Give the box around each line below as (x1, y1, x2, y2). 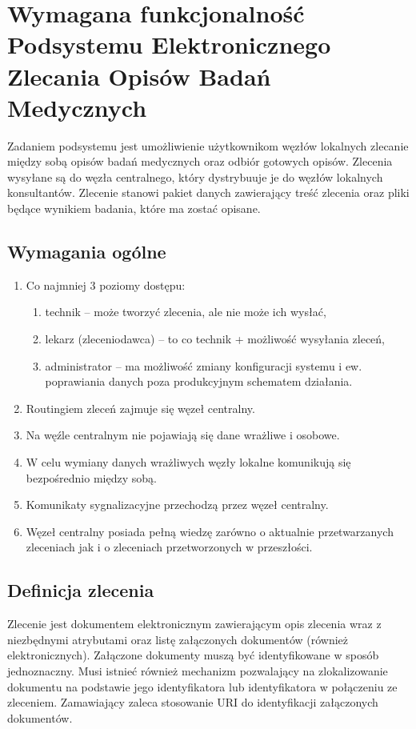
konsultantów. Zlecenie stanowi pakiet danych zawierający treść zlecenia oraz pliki (7, 184, 410, 201)
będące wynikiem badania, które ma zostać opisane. (7, 200, 261, 217)
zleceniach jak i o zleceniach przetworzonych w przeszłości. (26, 539, 313, 555)
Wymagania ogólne (7, 239, 166, 264)
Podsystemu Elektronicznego (7, 28, 331, 61)
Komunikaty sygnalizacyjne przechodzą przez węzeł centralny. (26, 496, 329, 513)
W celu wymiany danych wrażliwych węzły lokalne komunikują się (26, 454, 351, 471)
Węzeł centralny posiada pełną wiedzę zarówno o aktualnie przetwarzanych (26, 523, 394, 539)
